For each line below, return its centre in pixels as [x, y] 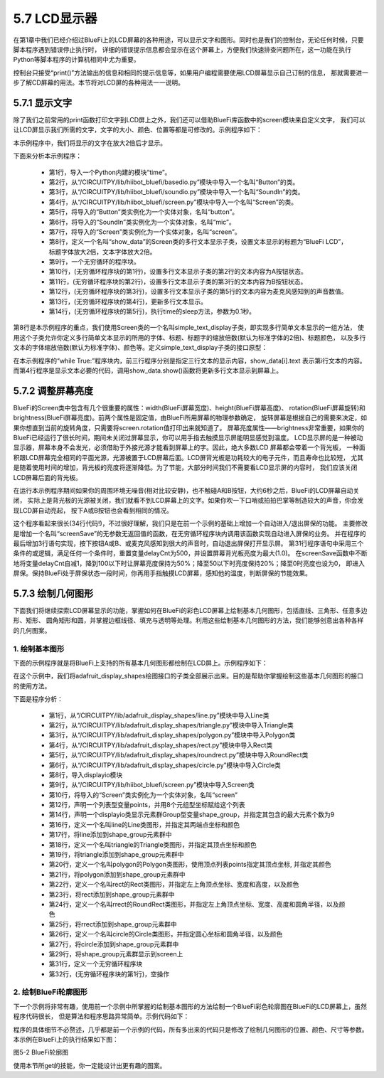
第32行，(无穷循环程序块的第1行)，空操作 [109, 973]
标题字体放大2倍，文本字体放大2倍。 [102, 252]
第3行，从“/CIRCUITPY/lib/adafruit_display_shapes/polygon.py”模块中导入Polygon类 [172, 735]
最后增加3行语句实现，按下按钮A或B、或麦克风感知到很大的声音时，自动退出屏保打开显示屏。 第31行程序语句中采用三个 [188, 543]
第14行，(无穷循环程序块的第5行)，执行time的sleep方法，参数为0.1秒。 [152, 311]
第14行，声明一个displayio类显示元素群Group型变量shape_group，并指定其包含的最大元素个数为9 [192, 815]
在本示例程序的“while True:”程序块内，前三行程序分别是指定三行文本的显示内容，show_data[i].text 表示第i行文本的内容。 [190, 361]
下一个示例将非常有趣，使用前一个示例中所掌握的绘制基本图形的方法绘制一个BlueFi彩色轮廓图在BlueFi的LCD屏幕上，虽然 [190, 1006]
